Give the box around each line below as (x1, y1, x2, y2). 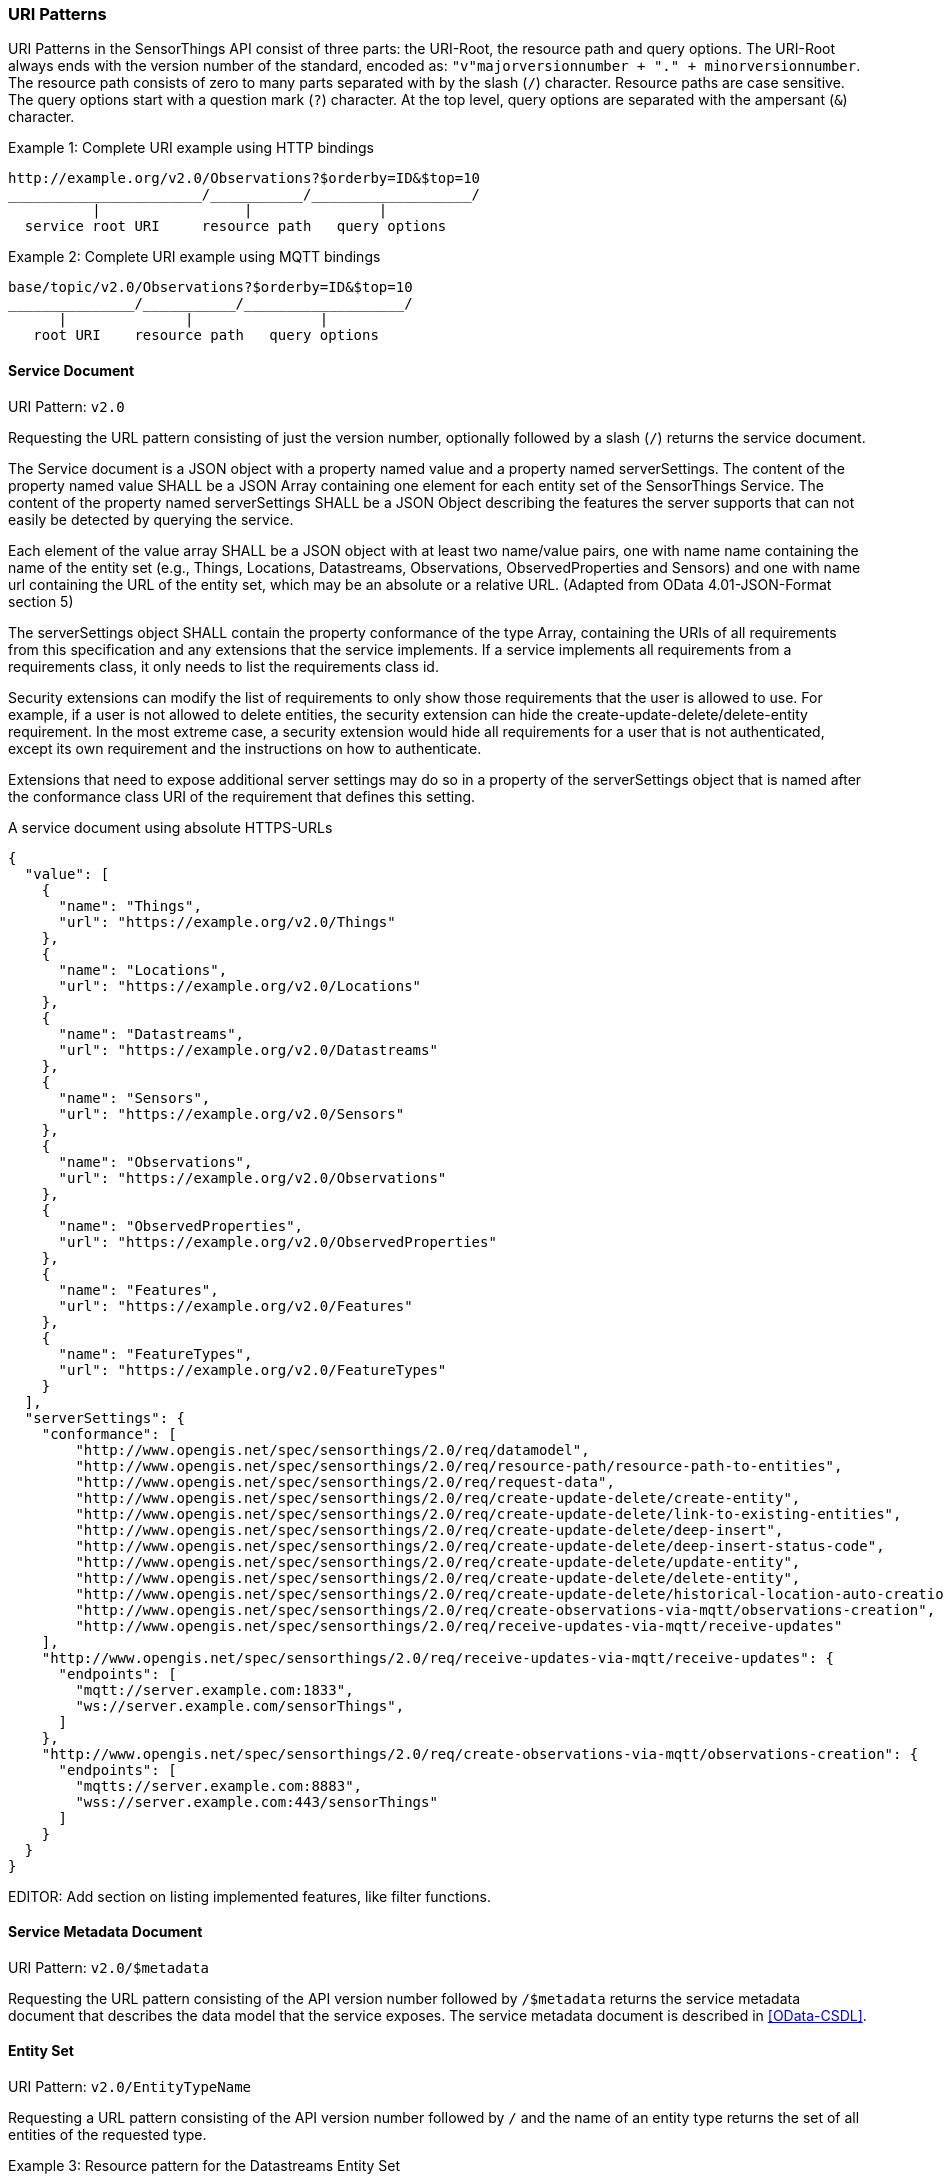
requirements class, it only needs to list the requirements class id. (8, 657, 439, 675)
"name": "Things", (58, 897, 202, 914)
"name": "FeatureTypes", (58, 1345, 253, 1362)
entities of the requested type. (8, 2126, 207, 2144)
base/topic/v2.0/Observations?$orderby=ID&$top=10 (8, 279, 413, 296)
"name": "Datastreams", (58, 1025, 245, 1042)
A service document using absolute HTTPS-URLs (8, 818, 333, 836)
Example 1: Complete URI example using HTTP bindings (8, 139, 374, 157)
